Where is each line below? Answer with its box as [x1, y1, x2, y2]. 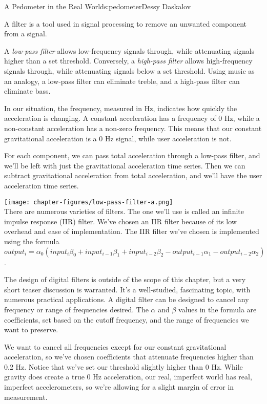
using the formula [4, 236, 59, 246]
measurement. [4, 391, 48, 402]
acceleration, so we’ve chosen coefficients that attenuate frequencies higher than [4, 351, 254, 362]
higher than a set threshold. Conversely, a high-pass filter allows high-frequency [4, 55, 253, 66]
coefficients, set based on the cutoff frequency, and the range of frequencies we [4, 314, 249, 325]
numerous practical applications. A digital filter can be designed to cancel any [4, 294, 249, 305]
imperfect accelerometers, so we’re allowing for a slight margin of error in [4, 381, 234, 392]
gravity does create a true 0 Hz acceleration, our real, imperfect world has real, [4, 371, 252, 382]
